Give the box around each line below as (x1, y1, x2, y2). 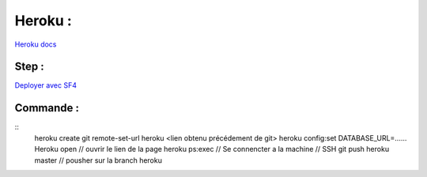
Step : (14, 60, 44, 73)
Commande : (14, 101, 79, 115)
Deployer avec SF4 (14, 81, 77, 90)
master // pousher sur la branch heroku (34, 155, 162, 165)
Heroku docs (14, 40, 57, 49)
